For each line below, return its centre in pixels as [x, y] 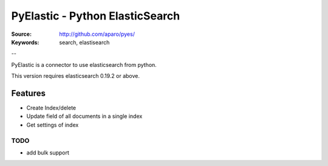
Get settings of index [53, 125]
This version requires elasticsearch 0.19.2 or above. [75, 76]
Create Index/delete [51, 108]
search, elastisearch [84, 42]
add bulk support [48, 153]
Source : [22, 34]
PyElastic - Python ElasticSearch [96, 16]
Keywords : [25, 42]
